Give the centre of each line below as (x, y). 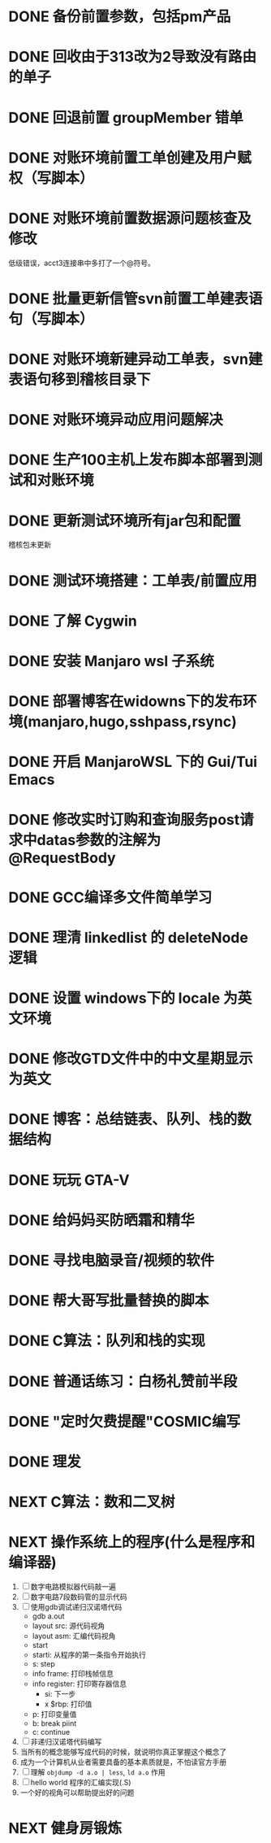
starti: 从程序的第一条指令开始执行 (89, 1655)
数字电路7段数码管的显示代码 (79, 1597)
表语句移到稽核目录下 (80, 380)
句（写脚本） (52, 319)
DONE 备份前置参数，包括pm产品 (120, 17)
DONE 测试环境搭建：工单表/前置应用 (133, 580)
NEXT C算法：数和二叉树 (92, 1502)
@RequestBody (62, 858)
